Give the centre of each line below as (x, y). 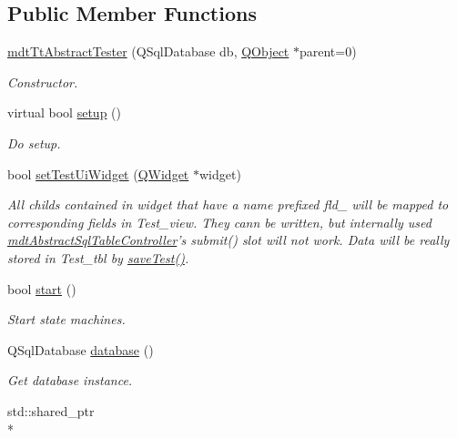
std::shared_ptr (51, 410)
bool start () (42, 288)
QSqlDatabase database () (81, 349)
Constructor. (43, 81)
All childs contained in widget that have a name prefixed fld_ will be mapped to (228, 204)
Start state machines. (66, 319)
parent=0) (328, 51)
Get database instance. (70, 380)
